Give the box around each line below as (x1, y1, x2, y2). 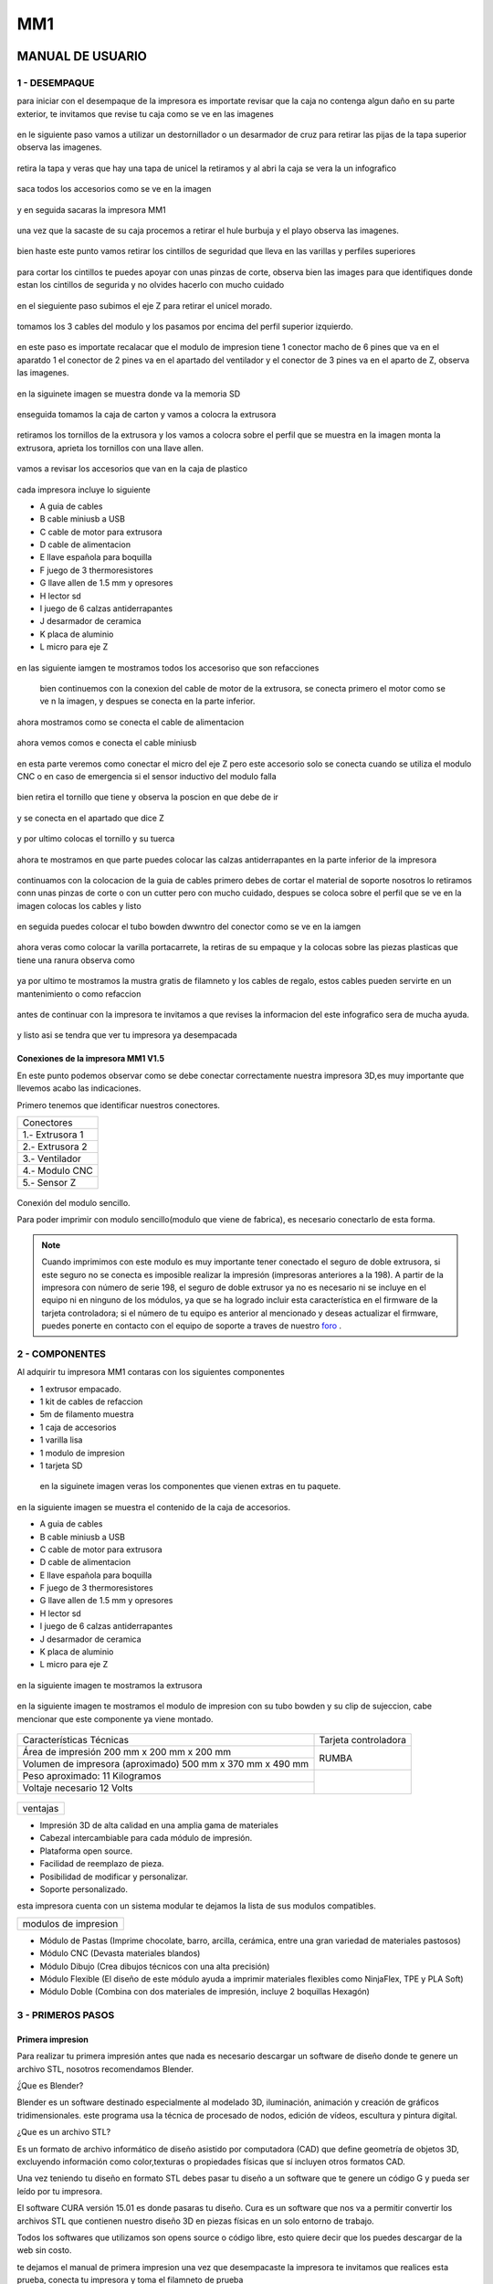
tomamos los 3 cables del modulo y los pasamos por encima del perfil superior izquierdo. (16, 321, 353, 332)
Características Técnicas (22, 1734, 130, 1746)
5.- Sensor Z (22, 1176, 77, 1189)
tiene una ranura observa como (16, 955, 136, 966)
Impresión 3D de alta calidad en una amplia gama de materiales (39, 1820, 278, 1831)
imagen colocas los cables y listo (16, 900, 142, 911)
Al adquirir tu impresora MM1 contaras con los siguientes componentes (16, 1367, 285, 1378)
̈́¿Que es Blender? (16, 2080, 84, 2091)
